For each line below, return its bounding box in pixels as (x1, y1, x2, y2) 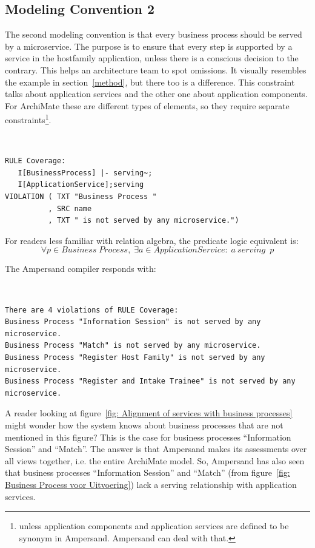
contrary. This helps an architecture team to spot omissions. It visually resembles (5, 63, 307, 76)
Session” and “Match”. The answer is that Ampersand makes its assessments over (5, 442, 307, 455)
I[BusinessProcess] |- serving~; (18, 168, 153, 177)
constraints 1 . (5, 112, 51, 126)
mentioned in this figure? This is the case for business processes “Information (5, 430, 291, 443)
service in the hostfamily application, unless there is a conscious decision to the (5, 52, 299, 64)
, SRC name (48, 204, 92, 213)
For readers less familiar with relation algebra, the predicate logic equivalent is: (5, 234, 299, 246)
